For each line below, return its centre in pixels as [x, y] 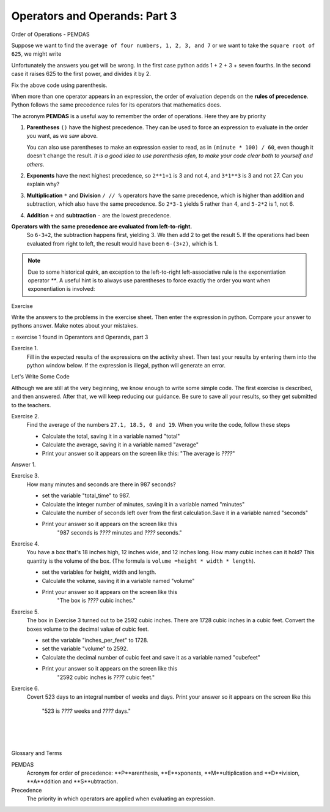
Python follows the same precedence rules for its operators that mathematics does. [116, 105]
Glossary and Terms [37, 753]
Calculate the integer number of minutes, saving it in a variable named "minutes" [143, 504]
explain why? [43, 184]
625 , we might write [36, 54]
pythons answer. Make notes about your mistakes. [75, 326]
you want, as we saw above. [62, 136]
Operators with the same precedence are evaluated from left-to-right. [102, 226]
